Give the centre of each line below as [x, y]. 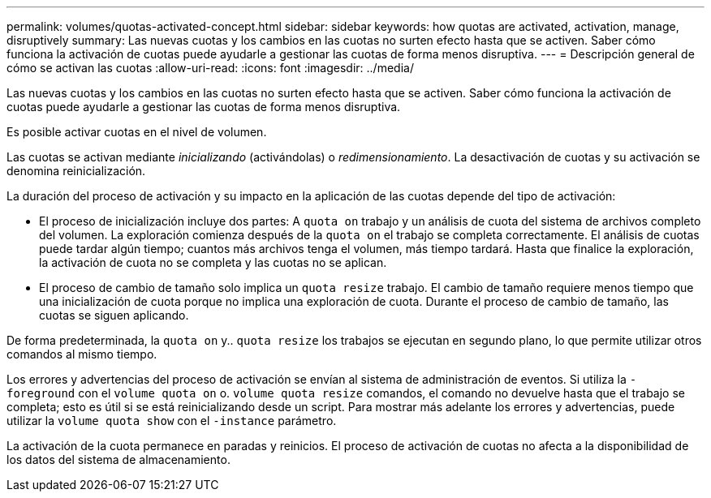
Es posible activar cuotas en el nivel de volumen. [137, 132]
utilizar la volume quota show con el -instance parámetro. [172, 421]
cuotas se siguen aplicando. [114, 315]
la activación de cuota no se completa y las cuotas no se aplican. [213, 262]
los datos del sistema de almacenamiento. [118, 459]
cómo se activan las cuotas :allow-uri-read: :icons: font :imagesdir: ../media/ [210, 68]
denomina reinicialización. [76, 171]
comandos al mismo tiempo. [82, 354]
